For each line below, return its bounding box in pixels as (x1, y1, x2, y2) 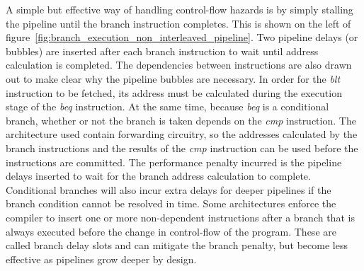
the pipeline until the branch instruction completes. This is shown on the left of (6, 16, 351, 30)
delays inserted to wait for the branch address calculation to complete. (6, 168, 311, 183)
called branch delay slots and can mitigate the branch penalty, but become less (6, 238, 348, 253)
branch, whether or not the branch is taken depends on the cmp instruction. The (6, 113, 356, 127)
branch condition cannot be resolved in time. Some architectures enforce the (6, 196, 336, 211)
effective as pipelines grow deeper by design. (6, 251, 197, 266)
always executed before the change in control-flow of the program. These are (6, 224, 336, 238)
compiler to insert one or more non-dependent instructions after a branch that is (6, 209, 355, 224)
